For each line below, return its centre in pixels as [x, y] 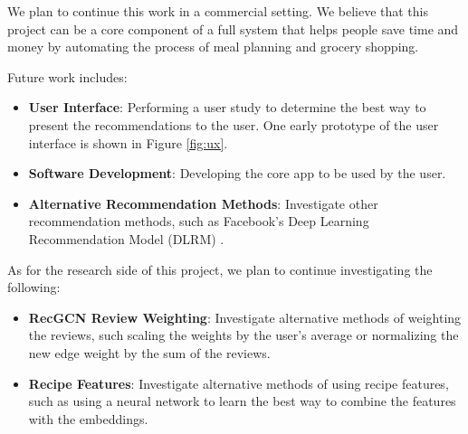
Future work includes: [67, 76]
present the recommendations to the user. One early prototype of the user [234, 124]
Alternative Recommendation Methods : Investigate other [203, 203]
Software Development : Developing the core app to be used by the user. [237, 173]
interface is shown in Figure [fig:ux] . [128, 142]
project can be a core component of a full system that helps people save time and [233, 28]
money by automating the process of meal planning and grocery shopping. [213, 47]
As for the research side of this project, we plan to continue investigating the [220, 269]
